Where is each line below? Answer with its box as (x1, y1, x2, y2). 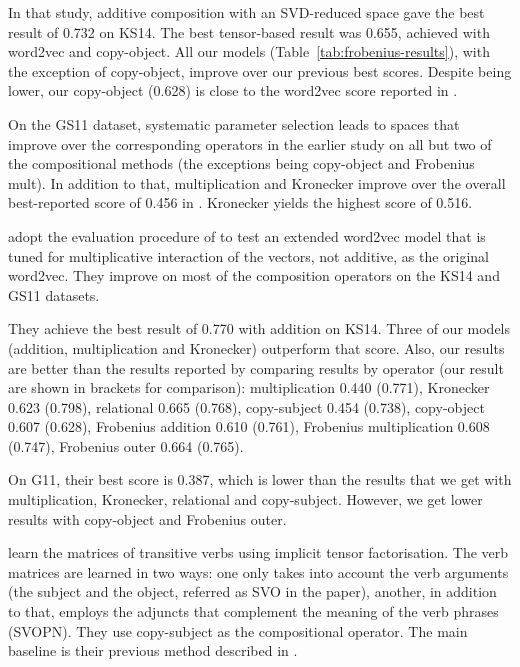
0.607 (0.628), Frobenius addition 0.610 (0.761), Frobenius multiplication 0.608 (8, 416, 490, 437)
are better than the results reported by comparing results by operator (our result (8, 357, 504, 378)
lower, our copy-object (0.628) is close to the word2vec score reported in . (8, 80, 458, 101)
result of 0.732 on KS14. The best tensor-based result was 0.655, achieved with (8, 21, 490, 42)
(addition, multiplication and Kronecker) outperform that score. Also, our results (8, 337, 505, 358)
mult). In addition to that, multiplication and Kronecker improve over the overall (8, 172, 506, 193)
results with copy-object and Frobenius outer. (8, 508, 287, 529)
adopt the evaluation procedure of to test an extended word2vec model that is (8, 225, 486, 246)
